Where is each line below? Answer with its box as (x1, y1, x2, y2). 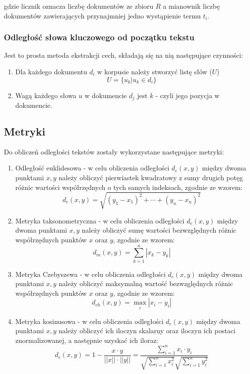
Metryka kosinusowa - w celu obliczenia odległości (15, 316, 164, 326)
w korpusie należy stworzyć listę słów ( (97, 67, 212, 76)
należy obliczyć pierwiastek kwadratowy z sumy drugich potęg (58, 172, 243, 183)
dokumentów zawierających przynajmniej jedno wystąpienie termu (4, 10, 201, 20)
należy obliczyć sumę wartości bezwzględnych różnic (81, 225, 236, 235)
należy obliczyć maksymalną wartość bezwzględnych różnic (58, 278, 233, 289)
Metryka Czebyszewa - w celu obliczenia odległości (15, 269, 166, 279)
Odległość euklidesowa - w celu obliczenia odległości (15, 163, 170, 173)
